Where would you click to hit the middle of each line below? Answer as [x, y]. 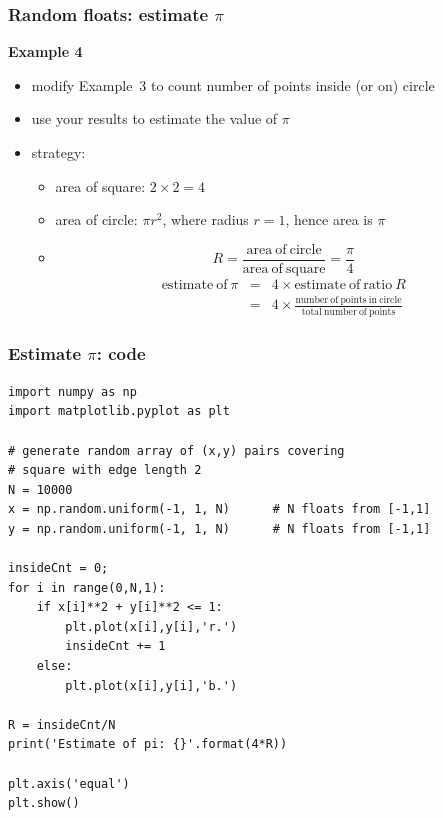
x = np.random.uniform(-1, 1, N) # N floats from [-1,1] [219, 509]
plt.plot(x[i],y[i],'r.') [151, 626]
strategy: [58, 152]
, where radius [205, 219]
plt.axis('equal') [69, 783]
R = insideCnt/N [62, 724]
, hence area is [329, 219]
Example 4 [45, 51]
